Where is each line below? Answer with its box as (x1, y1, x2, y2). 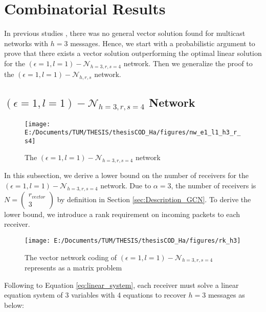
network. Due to (100, 180, 151, 190)
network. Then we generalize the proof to (123, 57, 253, 68)
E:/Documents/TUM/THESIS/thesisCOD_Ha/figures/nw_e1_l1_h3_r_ (25, 129, 241, 136)
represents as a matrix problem (25, 262, 122, 273)
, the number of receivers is (171, 180, 256, 190)
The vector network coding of (25, 251, 117, 262)
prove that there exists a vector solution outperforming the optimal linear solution (4, 48, 262, 59)
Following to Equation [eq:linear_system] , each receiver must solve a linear (4, 279, 239, 290)
